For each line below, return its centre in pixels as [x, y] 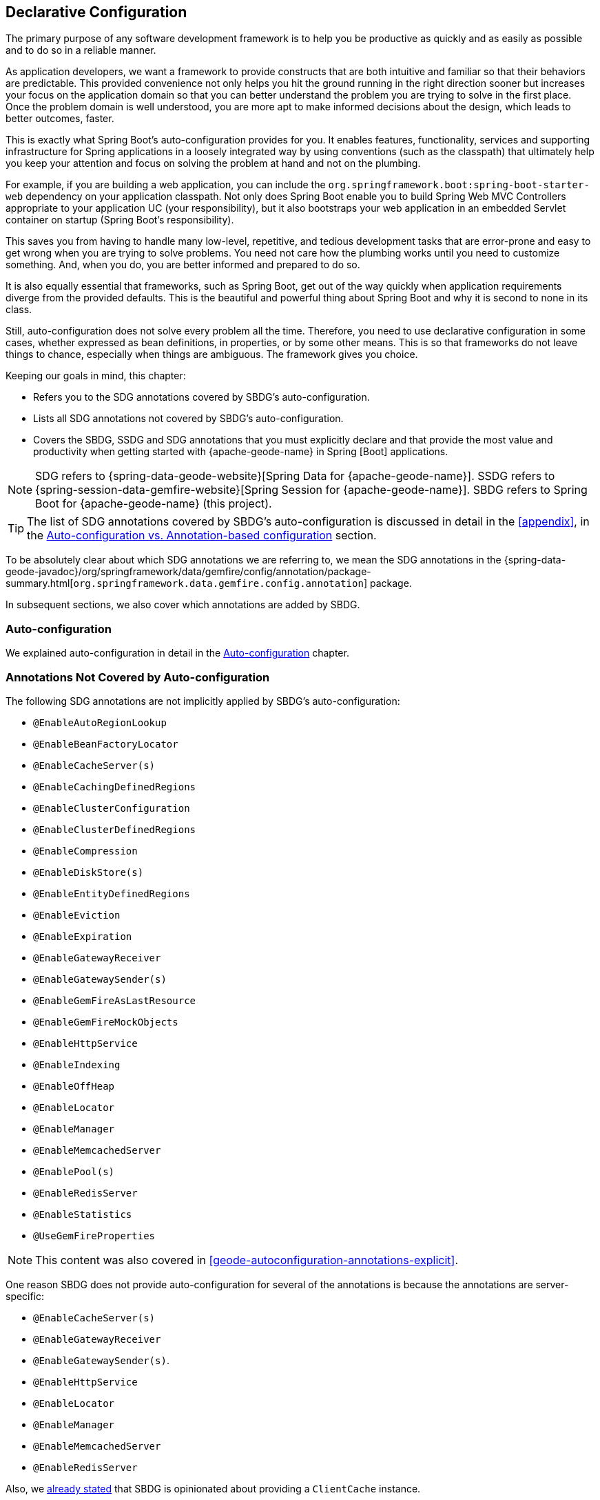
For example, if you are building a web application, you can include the [166, 185]
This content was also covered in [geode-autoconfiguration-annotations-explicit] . [247, 1260]
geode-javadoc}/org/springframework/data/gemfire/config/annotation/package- [188, 572]
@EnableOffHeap [74, 1086]
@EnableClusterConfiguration [112, 808]
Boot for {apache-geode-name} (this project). [154, 504]
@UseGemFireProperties [94, 1236]
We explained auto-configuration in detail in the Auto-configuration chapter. [177, 653]
